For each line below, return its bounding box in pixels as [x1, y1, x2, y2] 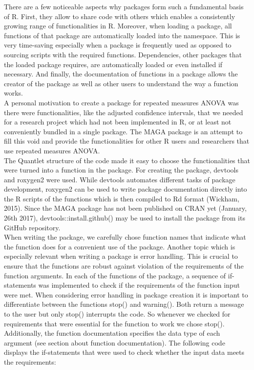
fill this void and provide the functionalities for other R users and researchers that [4, 136, 250, 146]
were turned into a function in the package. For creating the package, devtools [4, 165, 238, 175]
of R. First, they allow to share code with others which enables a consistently [4, 11, 235, 21]
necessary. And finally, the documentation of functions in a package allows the [4, 69, 238, 79]
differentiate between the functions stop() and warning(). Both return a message [4, 299, 244, 309]
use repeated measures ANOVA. [4, 145, 100, 155]
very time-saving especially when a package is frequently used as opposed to [4, 40, 232, 50]
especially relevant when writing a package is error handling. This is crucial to [4, 251, 238, 261]
